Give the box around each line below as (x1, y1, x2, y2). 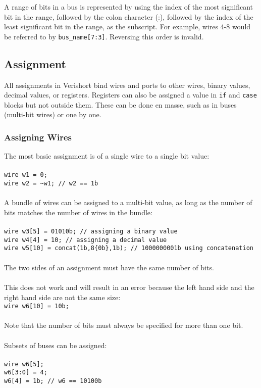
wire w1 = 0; (4, 171, 47, 179)
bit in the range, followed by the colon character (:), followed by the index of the (4, 11, 253, 22)
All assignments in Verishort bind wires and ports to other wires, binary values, (4, 79, 250, 90)
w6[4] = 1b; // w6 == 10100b (4, 377, 102, 385)
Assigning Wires (4, 131, 72, 143)
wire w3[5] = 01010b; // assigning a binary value (4, 228, 178, 235)
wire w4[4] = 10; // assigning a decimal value (4, 236, 167, 244)
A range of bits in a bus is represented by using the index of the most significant (4, 2, 253, 12)
